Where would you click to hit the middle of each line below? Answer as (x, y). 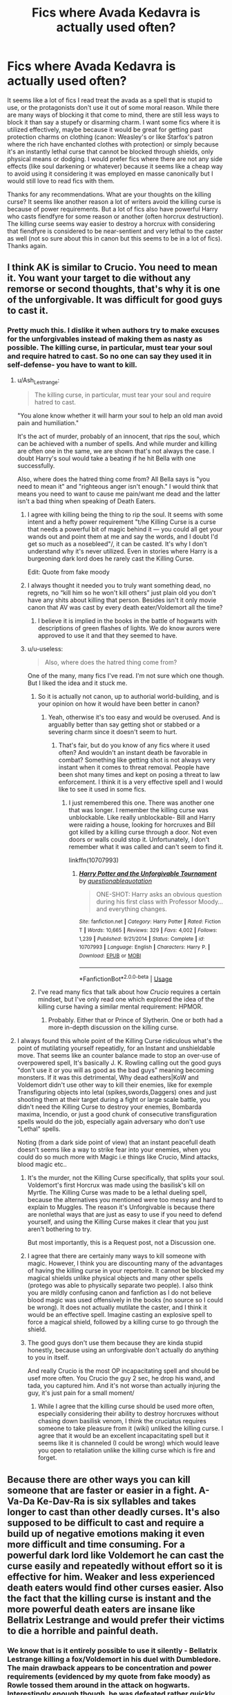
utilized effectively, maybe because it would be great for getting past (105, 129)
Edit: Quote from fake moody (69, 572)
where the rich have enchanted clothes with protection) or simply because (113, 144)
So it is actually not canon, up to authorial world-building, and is (128, 697)
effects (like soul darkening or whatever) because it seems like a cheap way (115, 166)
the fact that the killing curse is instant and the (109, 1598)
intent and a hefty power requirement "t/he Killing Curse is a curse (122, 522)
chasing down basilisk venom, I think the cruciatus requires (122, 1421)
